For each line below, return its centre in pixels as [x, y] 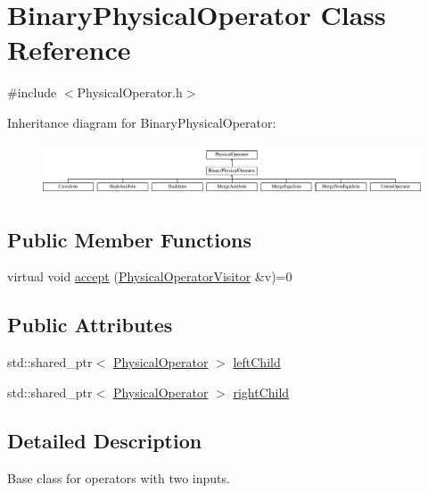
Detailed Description [105, 440]
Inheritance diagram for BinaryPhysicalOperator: [142, 122]
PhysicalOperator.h [130, 92]
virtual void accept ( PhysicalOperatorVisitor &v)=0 [150, 276]
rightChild [261, 392]
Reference [69, 50]
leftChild [257, 362]
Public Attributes [90, 325]
